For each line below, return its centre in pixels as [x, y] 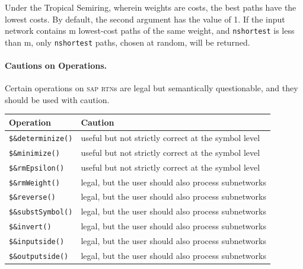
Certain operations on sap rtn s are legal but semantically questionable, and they [151, 88]
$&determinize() [41, 138]
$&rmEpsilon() [37, 168]
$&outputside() [39, 257]
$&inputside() [37, 242]
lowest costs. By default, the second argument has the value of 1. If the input [145, 19]
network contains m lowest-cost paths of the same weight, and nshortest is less [150, 31]
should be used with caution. [57, 99]
